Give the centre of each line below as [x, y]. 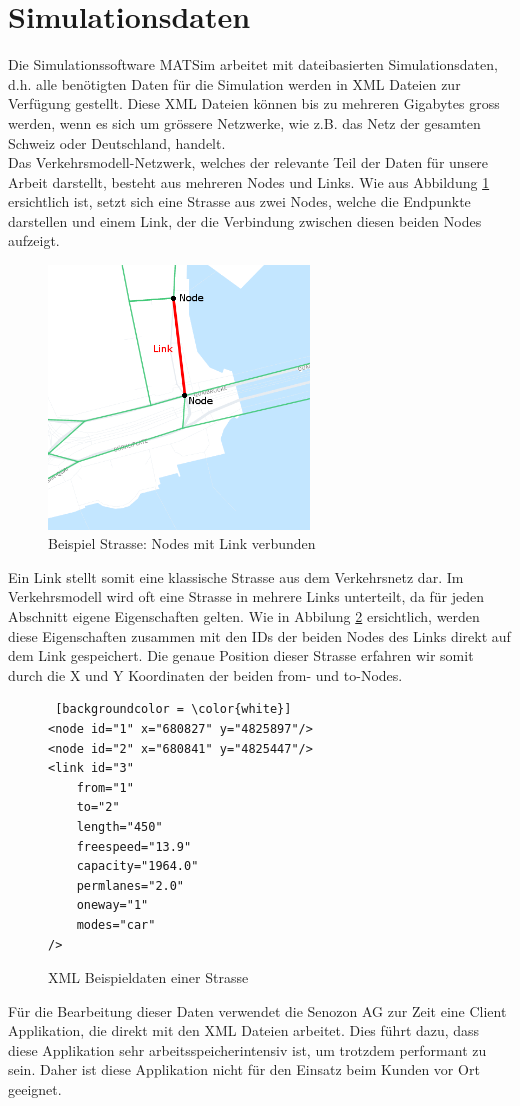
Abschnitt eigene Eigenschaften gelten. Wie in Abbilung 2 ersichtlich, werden [244, 616]
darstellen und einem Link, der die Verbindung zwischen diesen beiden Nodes [245, 220]
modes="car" [116, 924]
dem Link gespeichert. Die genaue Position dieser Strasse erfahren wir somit [241, 655]
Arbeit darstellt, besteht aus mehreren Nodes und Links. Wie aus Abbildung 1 [249, 181]
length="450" [119, 826]
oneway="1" [112, 905]
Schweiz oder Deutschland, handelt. [117, 142]
